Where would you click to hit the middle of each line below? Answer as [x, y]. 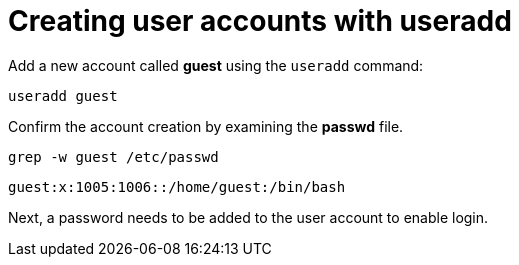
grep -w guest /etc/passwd [113, 156]
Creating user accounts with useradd [260, 21]
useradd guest [63, 95]
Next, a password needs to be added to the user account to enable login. [248, 217]
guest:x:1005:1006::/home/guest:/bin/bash [177, 186]
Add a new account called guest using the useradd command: [216, 65]
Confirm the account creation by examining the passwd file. [206, 126]
